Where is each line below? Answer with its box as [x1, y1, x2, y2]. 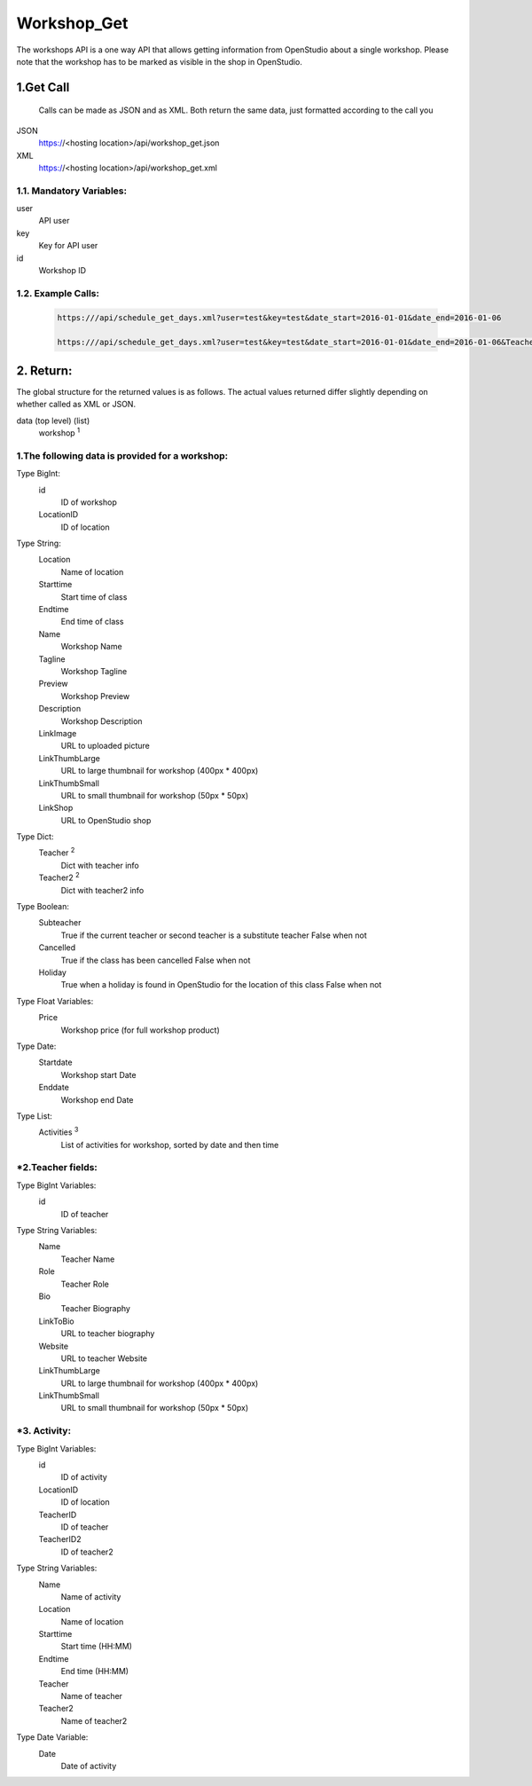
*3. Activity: [16, 1425, 71, 1437]
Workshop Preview [60, 690, 130, 701]
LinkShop [38, 803, 74, 814]
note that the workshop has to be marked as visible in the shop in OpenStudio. [16, 56, 303, 67]
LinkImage [38, 728, 77, 738]
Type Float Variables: [16, 995, 94, 1006]
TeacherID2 [38, 1534, 82, 1545]
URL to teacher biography [60, 1328, 155, 1339]
